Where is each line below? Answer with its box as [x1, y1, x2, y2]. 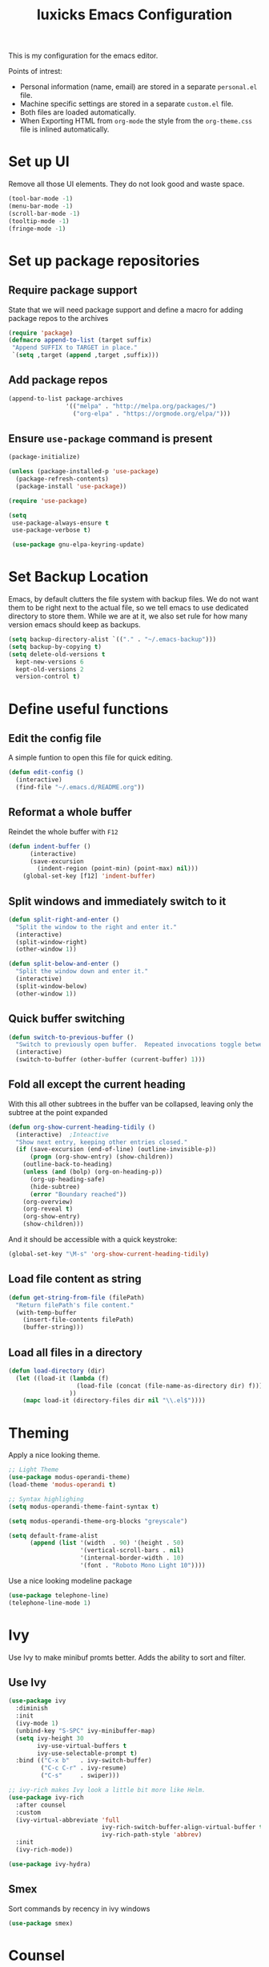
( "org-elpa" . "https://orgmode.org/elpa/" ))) [72, 409, 231, 418]
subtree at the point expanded [8, 1107, 108, 1117]
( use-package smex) [8, 1919, 74, 1927]
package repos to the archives [8, 313, 109, 322]
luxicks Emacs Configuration [36, 6, 233, 24]
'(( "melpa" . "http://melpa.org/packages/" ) [65, 402, 217, 410]
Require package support [8, 283, 138, 298]
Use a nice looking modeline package [8, 1576, 132, 1585]
